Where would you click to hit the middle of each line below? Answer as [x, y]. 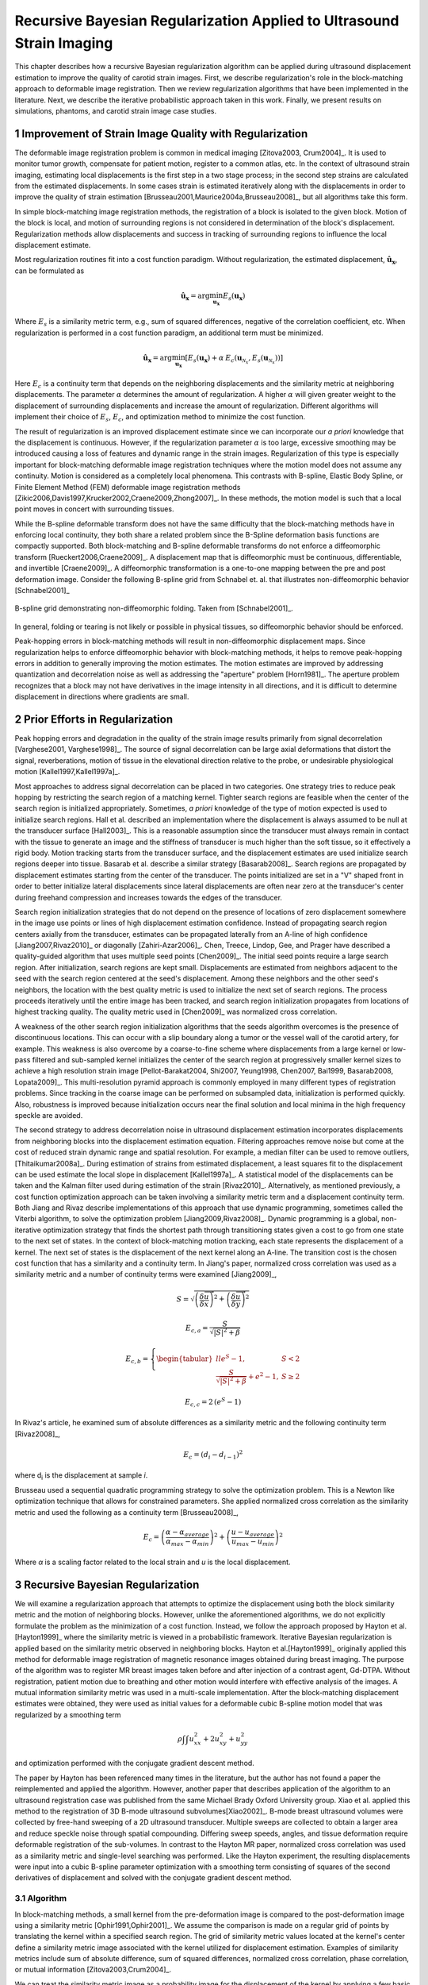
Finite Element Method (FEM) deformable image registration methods [128, 487]
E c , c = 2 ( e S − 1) [213, 1402]
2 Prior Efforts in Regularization [94, 719]
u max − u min [252, 1542]
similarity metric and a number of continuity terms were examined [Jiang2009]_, [146, 1274]
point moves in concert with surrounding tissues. [94, 509]
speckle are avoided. [49, 1115]
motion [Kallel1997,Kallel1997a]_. [67, 772]
